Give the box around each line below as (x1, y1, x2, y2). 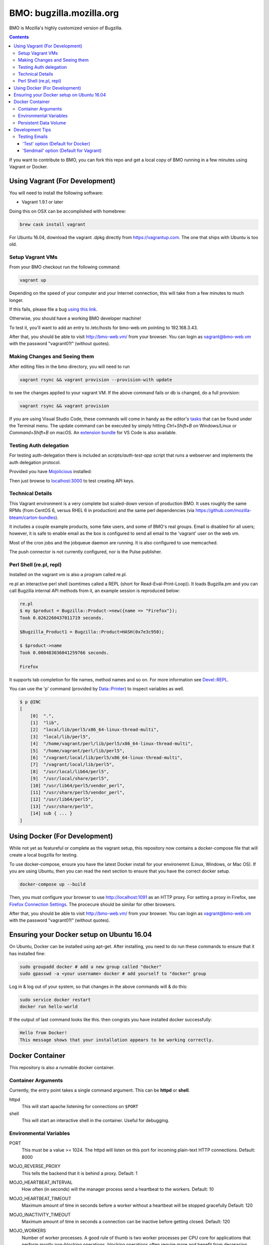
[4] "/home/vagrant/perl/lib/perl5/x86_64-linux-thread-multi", (30, 741, 193, 747)
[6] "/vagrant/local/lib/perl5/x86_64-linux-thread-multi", (30, 755, 183, 760)
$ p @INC (19, 699, 41, 705)
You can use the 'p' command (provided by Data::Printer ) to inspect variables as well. (9, 685, 184, 692)
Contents (9, 34, 29, 40)
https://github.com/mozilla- (195, 507, 252, 513)
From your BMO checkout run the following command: (9, 264, 121, 270)
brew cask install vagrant (19, 222, 86, 227)
